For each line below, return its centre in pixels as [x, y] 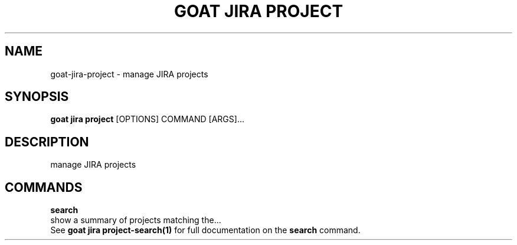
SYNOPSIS [37, 97]
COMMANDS [44, 187]
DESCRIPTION [47, 142]
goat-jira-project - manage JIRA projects [129, 74]
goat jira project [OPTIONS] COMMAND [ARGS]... [147, 119]
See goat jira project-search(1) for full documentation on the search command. [205, 230]
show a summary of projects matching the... [136, 220]
